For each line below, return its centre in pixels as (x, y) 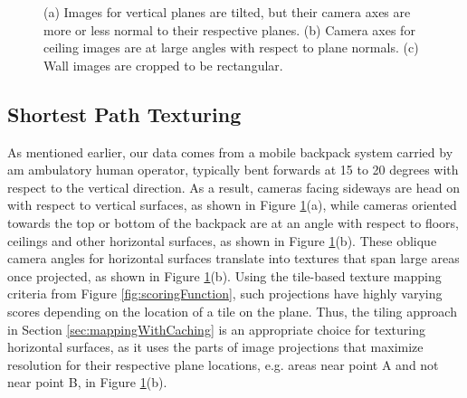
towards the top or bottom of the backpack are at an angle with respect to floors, (233, 222)
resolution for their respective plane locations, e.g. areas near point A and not (223, 364)
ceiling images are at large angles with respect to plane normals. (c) (231, 47)
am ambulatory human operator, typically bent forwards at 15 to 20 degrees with (233, 170)
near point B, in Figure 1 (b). (87, 382)
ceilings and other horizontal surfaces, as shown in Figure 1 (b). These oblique (222, 240)
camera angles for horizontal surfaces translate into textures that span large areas (233, 258)
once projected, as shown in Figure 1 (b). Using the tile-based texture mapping (224, 275)
